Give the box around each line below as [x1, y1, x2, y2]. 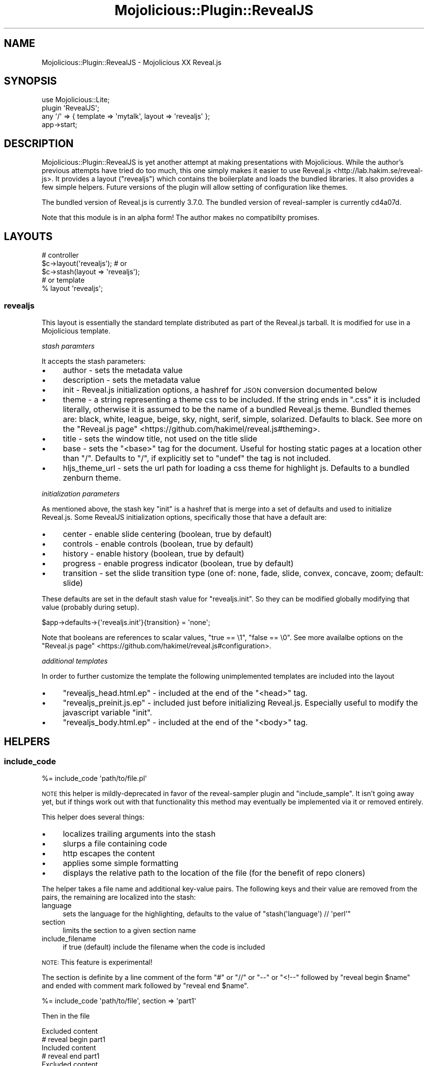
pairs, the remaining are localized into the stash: [42, 893, 196, 902]
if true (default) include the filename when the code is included [63, 943, 265, 952]
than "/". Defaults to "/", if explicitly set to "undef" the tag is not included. [63, 453, 331, 463]
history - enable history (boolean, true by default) [63, 548, 244, 558]
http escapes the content [63, 848, 155, 859]
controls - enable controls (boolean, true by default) [63, 538, 254, 549]
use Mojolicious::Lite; [42, 95, 110, 104]
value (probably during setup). [42, 602, 139, 611]
